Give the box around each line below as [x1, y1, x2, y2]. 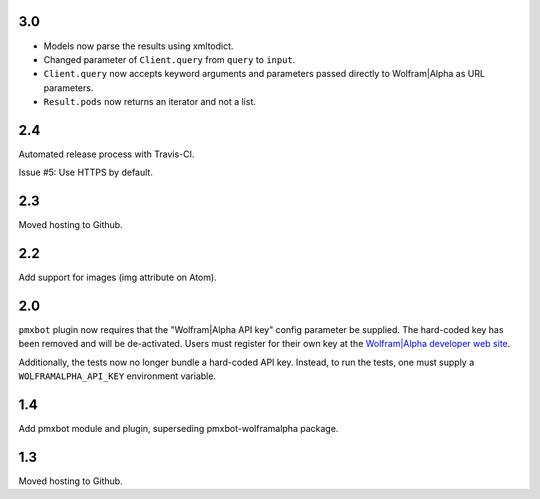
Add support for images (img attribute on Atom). [18, 271, 217, 284]
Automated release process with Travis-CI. [18, 148, 195, 160]
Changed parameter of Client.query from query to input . [43, 53, 296, 65]
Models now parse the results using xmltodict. [43, 40, 234, 52]
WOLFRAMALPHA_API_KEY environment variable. [18, 370, 217, 382]
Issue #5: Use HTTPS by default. [18, 166, 154, 179]
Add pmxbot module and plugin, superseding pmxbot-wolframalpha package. [18, 423, 339, 435]
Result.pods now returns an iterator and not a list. [43, 96, 257, 108]
